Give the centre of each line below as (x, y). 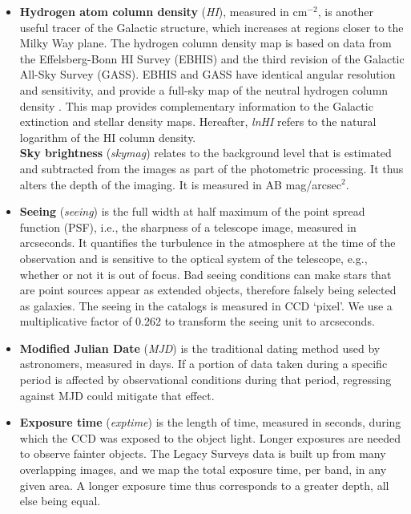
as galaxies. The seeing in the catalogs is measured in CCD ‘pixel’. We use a (206, 305)
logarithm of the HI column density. (108, 137)
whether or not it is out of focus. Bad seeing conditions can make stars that (205, 274)
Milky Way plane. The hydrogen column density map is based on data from (205, 43)
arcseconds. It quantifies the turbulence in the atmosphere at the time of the (208, 243)
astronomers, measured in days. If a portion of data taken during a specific (203, 364)
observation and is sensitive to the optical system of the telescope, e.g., (193, 258)
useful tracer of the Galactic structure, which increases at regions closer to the (212, 27)
